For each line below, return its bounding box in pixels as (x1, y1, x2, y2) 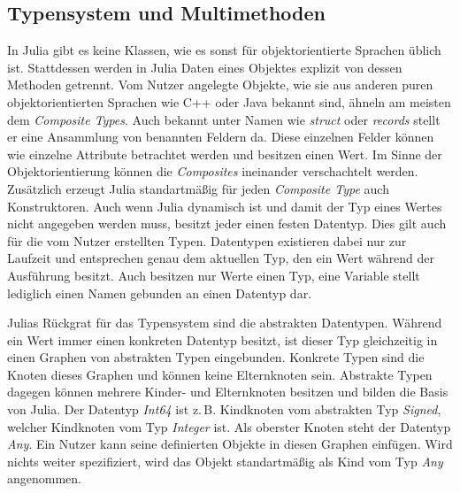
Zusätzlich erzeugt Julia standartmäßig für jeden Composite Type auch (7, 179, 389, 197)
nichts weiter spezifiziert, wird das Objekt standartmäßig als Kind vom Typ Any (7, 451, 443, 470)
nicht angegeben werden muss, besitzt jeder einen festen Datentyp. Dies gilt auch (7, 214, 447, 233)
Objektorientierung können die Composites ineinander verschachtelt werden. (7, 162, 418, 181)
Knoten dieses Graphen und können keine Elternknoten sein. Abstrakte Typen (7, 365, 433, 383)
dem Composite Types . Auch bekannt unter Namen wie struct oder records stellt (7, 110, 441, 128)
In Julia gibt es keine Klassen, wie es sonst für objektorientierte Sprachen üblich (7, 41, 441, 59)
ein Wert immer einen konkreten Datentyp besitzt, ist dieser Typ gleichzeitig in (7, 330, 438, 349)
